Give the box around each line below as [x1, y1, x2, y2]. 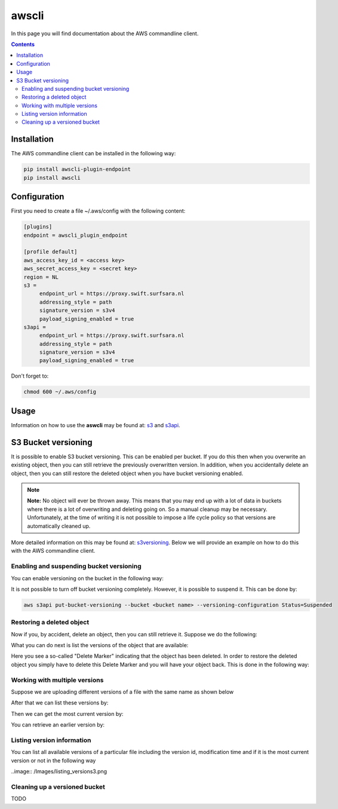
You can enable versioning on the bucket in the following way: [11, 574, 164, 582]
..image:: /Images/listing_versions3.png [11, 768, 107, 775]
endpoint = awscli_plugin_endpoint [23, 232, 128, 238]
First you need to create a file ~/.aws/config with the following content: [11, 207, 186, 214]
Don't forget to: [11, 372, 49, 379]
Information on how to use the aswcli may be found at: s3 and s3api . [11, 421, 180, 428]
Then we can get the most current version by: [11, 710, 124, 717]
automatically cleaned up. [27, 522, 91, 529]
